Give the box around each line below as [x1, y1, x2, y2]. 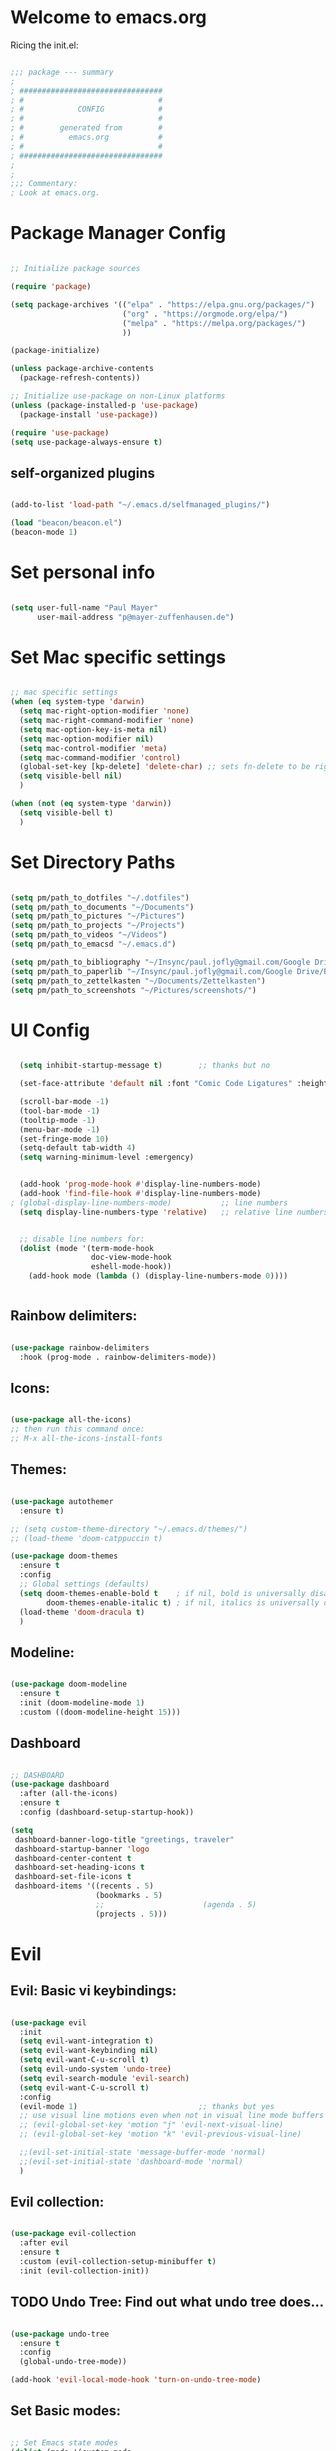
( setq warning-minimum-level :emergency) [19, 1152, 195, 1163]
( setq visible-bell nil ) [19, 771, 123, 781]
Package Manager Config [10, 222, 227, 245]
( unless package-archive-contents [10, 364, 155, 374]
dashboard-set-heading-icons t [14, 1862, 145, 1873]
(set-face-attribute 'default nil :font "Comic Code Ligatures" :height [19, 1079, 329, 1089]
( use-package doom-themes [10, 1551, 118, 1561]
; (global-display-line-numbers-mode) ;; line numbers [10, 1197, 288, 1208]
